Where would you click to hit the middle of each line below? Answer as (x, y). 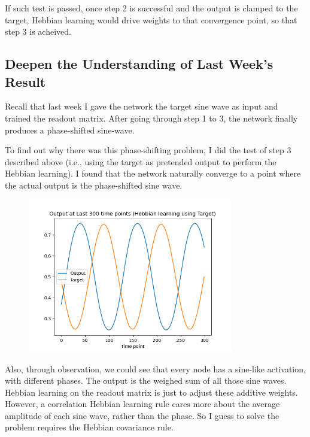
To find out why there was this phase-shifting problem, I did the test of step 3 (148, 150)
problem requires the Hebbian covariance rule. (89, 427)
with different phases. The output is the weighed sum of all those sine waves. (146, 380)
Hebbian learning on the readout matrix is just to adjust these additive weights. (151, 392)
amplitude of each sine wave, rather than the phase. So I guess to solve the (142, 415)
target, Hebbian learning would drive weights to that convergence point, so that (151, 19)
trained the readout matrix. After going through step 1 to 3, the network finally (151, 118)
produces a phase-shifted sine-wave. (70, 130)
